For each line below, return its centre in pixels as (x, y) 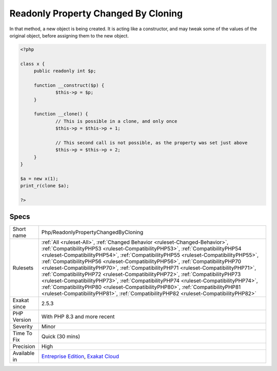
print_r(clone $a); (45, 186)
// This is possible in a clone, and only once (116, 121)
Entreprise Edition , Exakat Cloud (80, 356)
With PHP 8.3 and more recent (78, 317)
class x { (33, 64)
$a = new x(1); (39, 179)
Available (24, 353)
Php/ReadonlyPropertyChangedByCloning (92, 232)
